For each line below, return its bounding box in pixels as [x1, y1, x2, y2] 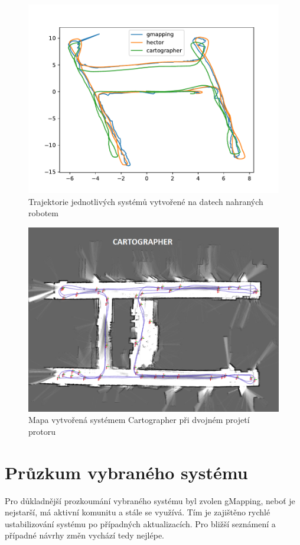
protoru [28, 425, 56, 437]
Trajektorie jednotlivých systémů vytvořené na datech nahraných [28, 195, 263, 207]
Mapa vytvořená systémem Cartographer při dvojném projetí [28, 413, 250, 426]
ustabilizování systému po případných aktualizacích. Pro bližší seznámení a [5, 517, 276, 530]
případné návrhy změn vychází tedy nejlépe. [5, 529, 164, 541]
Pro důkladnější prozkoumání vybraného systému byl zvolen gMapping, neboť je [5, 494, 295, 506]
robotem [28, 207, 58, 219]
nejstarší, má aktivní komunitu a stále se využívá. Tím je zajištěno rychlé [5, 506, 270, 518]
